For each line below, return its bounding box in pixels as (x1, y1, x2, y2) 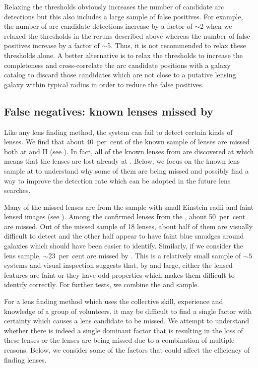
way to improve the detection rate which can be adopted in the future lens (4, 175, 231, 185)
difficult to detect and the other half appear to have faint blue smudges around (4, 231, 244, 241)
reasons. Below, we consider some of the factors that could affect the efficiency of (4, 345, 250, 355)
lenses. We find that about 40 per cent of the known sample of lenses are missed (4, 136, 250, 147)
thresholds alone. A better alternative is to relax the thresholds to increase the (4, 50, 243, 60)
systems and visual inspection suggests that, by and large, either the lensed (4, 260, 233, 270)
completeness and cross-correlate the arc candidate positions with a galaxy (4, 60, 231, 70)
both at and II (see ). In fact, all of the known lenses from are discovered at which (4, 146, 254, 156)
